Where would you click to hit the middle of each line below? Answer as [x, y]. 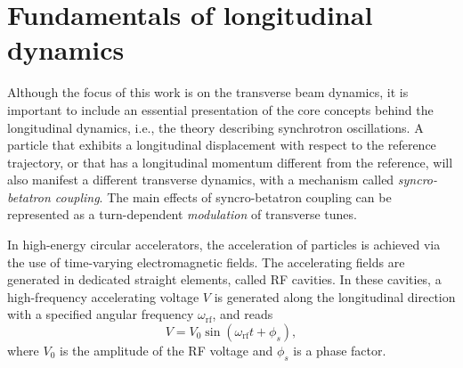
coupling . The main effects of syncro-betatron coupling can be [223, 196]
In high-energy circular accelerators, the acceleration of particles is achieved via [224, 245]
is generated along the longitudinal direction [335, 296]
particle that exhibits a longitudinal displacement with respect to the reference [222, 145]
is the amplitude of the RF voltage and [167, 351]
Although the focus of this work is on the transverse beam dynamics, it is [208, 92]
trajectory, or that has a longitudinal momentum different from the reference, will [230, 162]
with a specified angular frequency [101, 314]
